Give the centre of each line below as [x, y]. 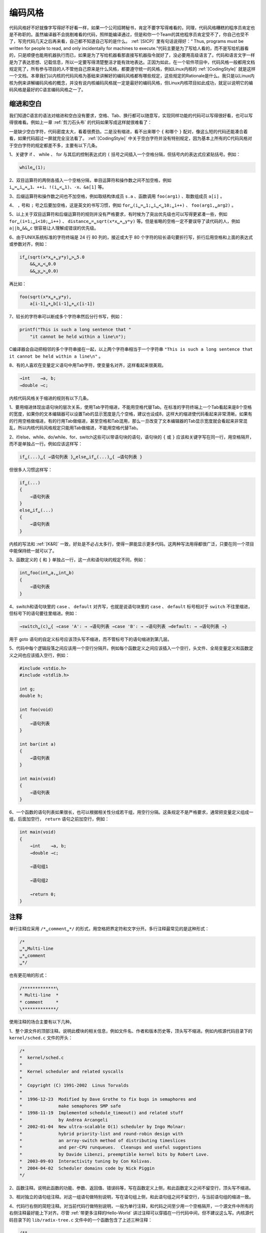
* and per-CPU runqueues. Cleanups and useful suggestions [110, 1147]
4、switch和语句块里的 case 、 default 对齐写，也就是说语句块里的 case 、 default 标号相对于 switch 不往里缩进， [131, 606]
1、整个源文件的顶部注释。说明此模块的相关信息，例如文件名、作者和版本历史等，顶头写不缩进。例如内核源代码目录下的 [131, 1031]
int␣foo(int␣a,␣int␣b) [47, 573]
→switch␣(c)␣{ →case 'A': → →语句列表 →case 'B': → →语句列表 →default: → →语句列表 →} [123, 626]
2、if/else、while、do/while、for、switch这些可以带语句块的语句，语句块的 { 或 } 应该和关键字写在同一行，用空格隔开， [132, 437]
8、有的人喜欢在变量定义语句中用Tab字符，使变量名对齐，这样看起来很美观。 [88, 365]
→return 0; [43, 894]
